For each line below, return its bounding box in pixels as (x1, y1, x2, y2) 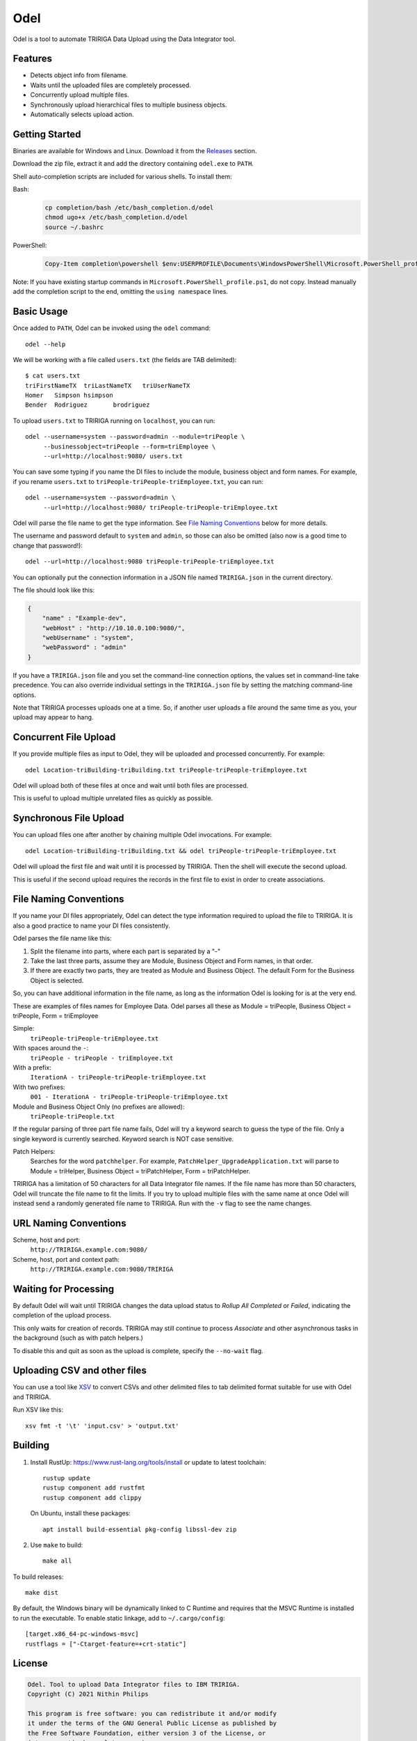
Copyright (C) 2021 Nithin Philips (27, 1690, 149, 1699)
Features (13, 53, 52, 65)
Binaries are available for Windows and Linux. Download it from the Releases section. (13, 146, 257, 155)
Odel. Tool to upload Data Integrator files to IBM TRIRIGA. (27, 1680, 240, 1688)
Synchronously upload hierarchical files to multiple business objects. (30, 100, 227, 109)
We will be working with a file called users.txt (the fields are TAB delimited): (13, 355, 237, 364)
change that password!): (13, 541, 83, 549)
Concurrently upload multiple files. (30, 91, 129, 99)
